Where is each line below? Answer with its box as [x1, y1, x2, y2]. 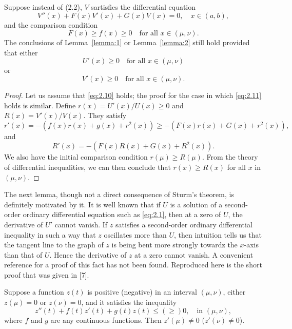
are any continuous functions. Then [50, 314, 162, 325]
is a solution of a [170, 199, 223, 209]
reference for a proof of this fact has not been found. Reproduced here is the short [4, 259, 262, 270]
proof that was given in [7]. [4, 269, 89, 280]
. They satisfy [83, 110, 127, 121]
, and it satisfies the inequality [81, 297, 177, 307]
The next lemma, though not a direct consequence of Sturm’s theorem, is [4, 189, 234, 200]
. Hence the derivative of [49, 249, 127, 260]
